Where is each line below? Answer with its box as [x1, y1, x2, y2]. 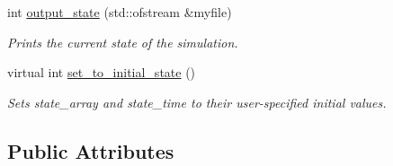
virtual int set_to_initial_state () [7, 63, 196, 82]
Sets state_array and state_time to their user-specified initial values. [7, 92, 387, 111]
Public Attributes [7, 136, 174, 164]
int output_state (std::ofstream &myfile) [7, 3, 232, 21]
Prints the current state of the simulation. [7, 32, 238, 51]
